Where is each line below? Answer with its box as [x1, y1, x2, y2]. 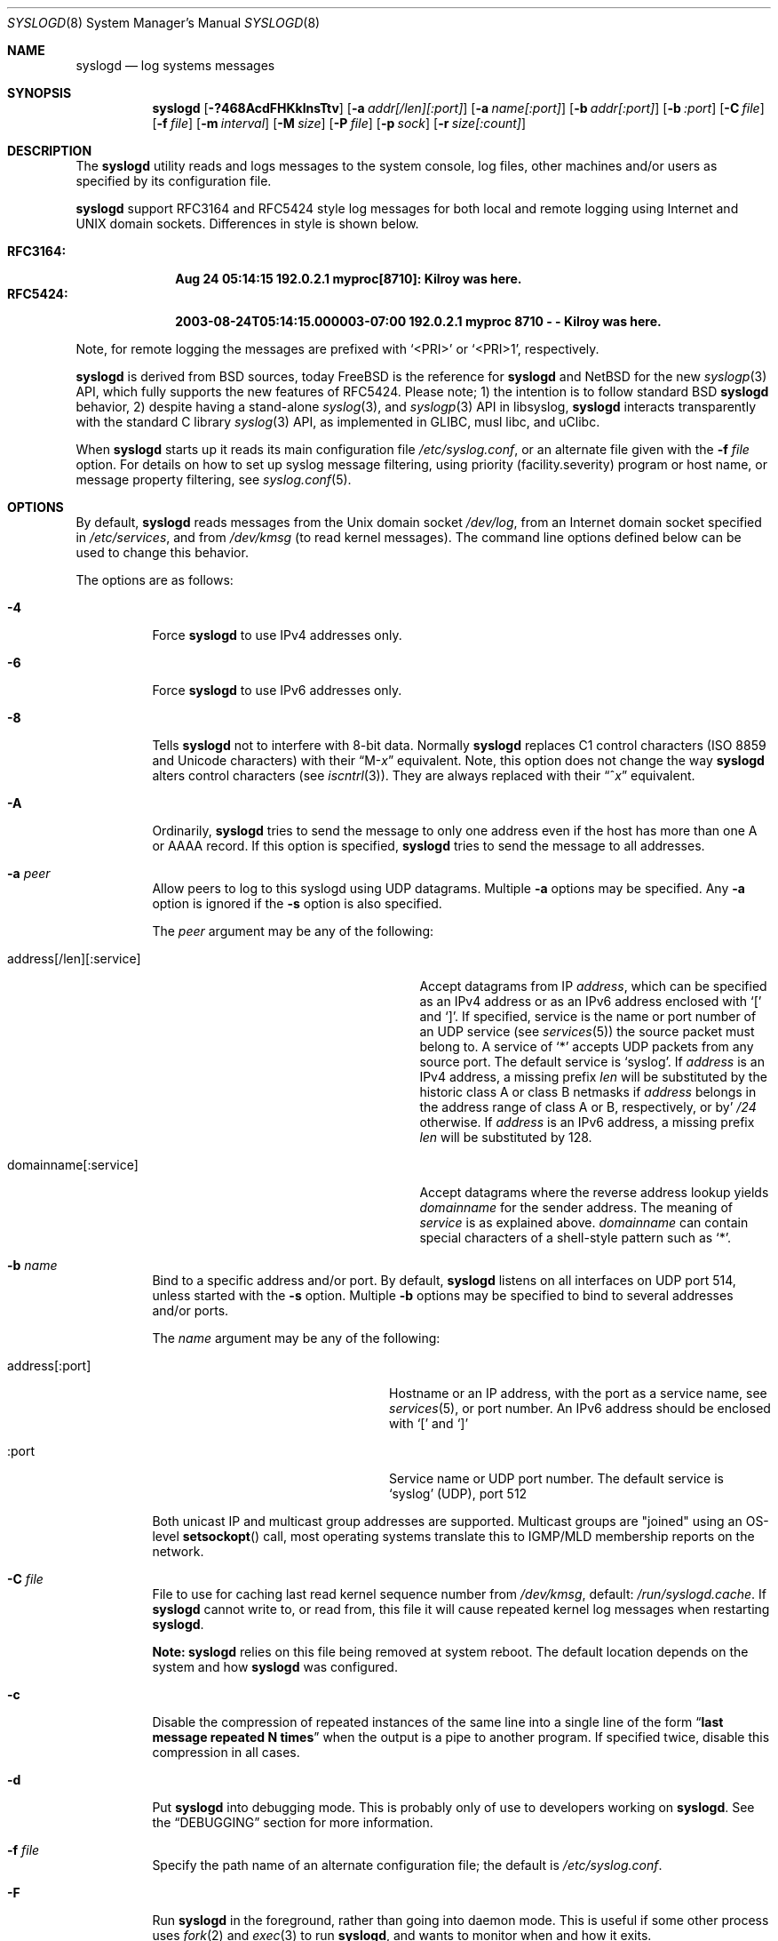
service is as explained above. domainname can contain [419, 1215, 749, 1230]
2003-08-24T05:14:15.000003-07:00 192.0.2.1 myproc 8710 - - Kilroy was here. [175, 314, 662, 329]
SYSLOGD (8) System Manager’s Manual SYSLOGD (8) [7, 15, 321, 30]
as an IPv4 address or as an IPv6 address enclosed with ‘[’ [419, 994, 762, 1009]
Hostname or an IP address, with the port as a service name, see [389, 1386, 767, 1401]
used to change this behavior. [75, 545, 249, 560]
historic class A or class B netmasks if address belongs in [419, 1084, 757, 1099]
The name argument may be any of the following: [152, 1330, 441, 1346]
